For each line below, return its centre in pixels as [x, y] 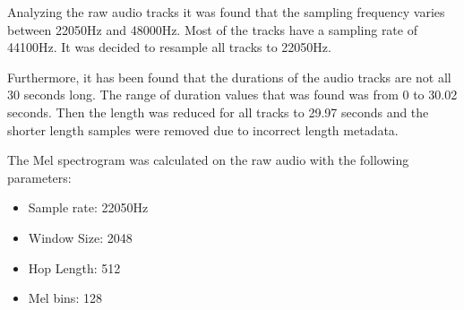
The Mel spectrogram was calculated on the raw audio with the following [208, 160]
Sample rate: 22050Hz [88, 207]
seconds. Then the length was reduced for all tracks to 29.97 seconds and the [218, 112]
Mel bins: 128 [65, 298]
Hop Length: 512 [74, 267]
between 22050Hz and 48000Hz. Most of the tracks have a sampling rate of [212, 29]
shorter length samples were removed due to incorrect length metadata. [203, 129]
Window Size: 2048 [80, 237]
